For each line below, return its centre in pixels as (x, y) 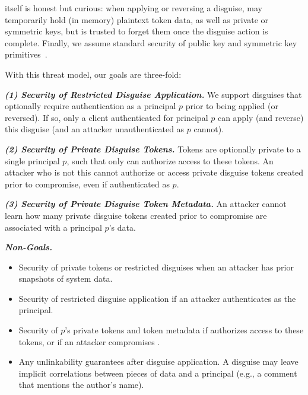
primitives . (26, 54)
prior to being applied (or (232, 106)
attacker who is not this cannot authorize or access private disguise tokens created (154, 172)
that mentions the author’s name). (81, 385)
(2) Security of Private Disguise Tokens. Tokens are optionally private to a (153, 149)
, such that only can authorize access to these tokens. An (170, 160)
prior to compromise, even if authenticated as (87, 184)
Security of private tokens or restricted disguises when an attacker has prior (156, 267)
